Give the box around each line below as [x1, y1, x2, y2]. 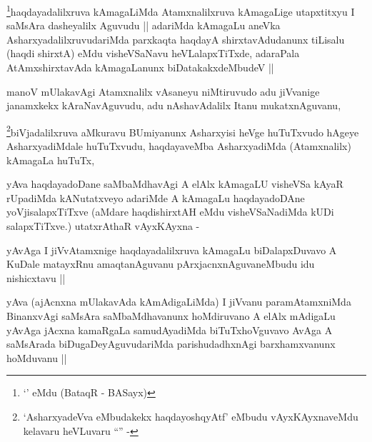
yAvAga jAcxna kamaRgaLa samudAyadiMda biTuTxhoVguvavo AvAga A [6, 322, 333, 337]
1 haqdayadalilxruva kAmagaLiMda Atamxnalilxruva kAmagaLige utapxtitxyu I [6, 2, 355, 19]
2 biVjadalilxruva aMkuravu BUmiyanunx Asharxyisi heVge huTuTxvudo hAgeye [6, 122, 359, 139]
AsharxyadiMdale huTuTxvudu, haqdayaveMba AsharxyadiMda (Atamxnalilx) [6, 139, 351, 154]
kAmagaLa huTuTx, [6, 152, 95, 167]
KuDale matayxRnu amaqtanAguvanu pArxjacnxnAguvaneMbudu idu [6, 256, 315, 271]
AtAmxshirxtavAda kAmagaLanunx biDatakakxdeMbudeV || [6, 60, 274, 75]
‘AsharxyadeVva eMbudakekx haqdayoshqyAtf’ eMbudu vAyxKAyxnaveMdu [23, 408, 358, 423]
